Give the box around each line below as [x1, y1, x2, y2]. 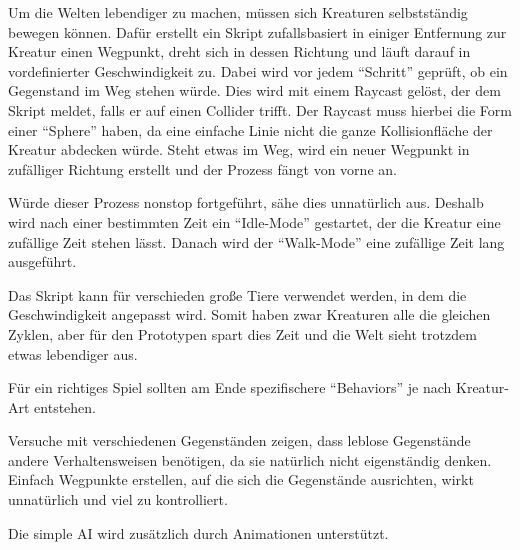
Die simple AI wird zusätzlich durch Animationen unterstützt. [8, 522, 389, 543]
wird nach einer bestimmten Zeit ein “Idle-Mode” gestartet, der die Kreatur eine [8, 211, 501, 232]
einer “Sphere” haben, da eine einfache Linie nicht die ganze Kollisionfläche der [8, 119, 493, 140]
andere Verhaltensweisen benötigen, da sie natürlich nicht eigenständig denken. [8, 449, 492, 470]
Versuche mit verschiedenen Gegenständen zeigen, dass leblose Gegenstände [8, 430, 471, 451]
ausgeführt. [8, 251, 77, 272]
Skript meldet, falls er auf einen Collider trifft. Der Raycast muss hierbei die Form [8, 99, 512, 120]
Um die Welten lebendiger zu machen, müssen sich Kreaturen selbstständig [8, 2, 468, 22]
